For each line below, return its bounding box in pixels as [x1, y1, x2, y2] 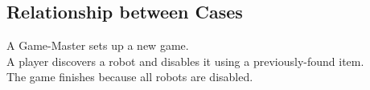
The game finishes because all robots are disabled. [6, 68, 253, 85]
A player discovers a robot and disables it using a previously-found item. [6, 52, 364, 69]
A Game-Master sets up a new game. [6, 37, 189, 54]
